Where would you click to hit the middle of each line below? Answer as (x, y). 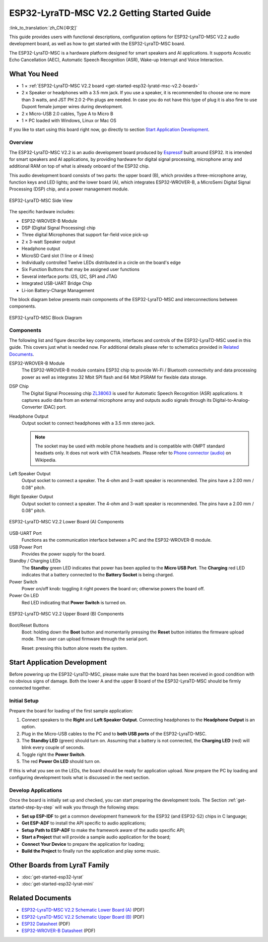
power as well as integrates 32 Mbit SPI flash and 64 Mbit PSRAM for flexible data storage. (114, 377)
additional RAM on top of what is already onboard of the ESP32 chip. (79, 166)
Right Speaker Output (31, 497)
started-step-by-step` (32, 807)
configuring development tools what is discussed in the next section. (79, 778)
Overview (21, 142)
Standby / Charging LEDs (35, 561)
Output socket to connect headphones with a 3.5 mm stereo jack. (88, 423)
